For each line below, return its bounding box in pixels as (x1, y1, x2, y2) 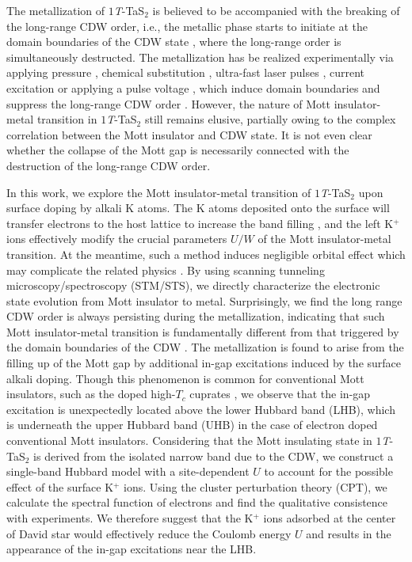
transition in (36, 111, 97, 127)
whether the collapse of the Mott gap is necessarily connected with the (6, 142, 349, 158)
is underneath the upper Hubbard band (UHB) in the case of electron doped (6, 416, 378, 433)
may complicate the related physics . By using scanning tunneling (6, 261, 325, 278)
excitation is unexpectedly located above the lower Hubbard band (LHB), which (6, 401, 395, 417)
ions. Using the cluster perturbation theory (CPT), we (124, 478, 387, 495)
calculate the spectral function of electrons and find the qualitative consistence (6, 494, 388, 511)
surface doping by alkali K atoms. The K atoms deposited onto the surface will (6, 199, 390, 216)
